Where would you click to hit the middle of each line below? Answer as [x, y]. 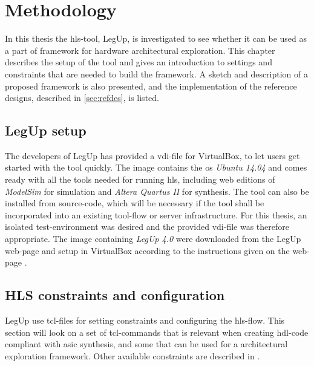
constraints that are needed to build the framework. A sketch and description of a [157, 74]
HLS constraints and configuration [115, 295]
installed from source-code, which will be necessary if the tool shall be [135, 203]
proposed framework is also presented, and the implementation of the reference [151, 86]
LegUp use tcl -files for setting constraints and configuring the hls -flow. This [145, 320]
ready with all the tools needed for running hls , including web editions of [140, 179]
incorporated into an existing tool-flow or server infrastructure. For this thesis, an [156, 214]
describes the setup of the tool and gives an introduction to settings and [139, 62]
